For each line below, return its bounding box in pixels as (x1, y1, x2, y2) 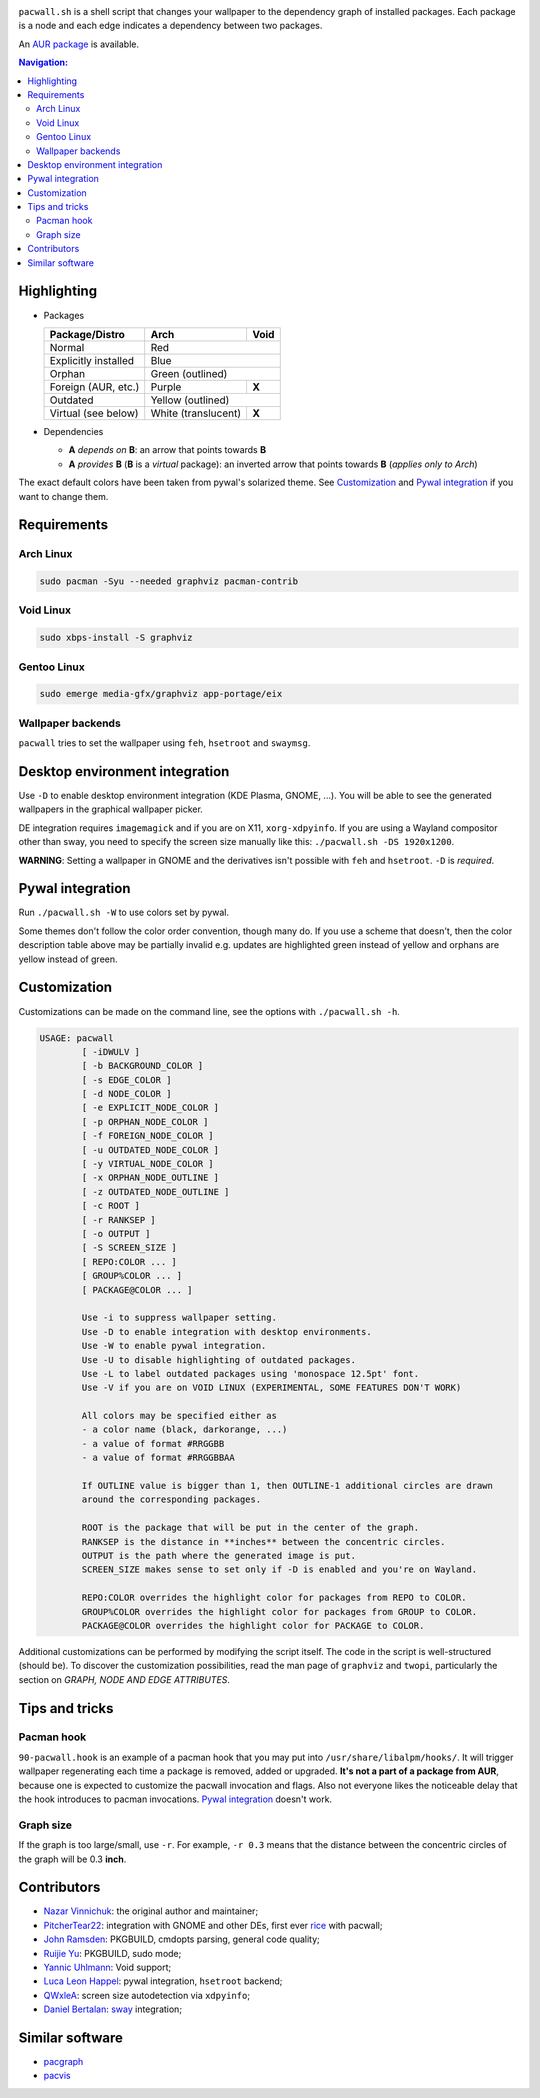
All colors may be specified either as (81, 1410, 277, 1422)
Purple (150, 380, 182, 394)
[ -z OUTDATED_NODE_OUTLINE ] (81, 1186, 230, 1197)
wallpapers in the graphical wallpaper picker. (18, 803, 204, 815)
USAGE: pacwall (39, 1032, 114, 1044)
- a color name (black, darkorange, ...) (81, 1424, 288, 1435)
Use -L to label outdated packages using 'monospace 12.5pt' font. (81, 1368, 420, 1379)
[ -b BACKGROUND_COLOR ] (81, 1060, 204, 1072)
